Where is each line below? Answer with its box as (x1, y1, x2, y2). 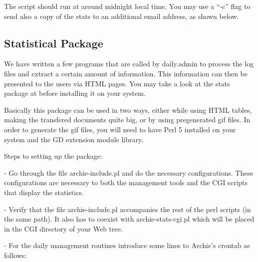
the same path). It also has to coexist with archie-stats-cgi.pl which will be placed (4, 214, 255, 224)
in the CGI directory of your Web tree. (4, 223, 123, 234)
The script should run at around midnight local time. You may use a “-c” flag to (4, 1, 251, 11)
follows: (4, 250, 27, 260)
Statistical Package (4, 35, 103, 50)
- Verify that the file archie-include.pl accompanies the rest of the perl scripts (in (4, 204, 251, 214)
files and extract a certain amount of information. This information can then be (4, 68, 248, 78)
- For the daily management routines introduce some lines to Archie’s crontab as (4, 240, 250, 251)
